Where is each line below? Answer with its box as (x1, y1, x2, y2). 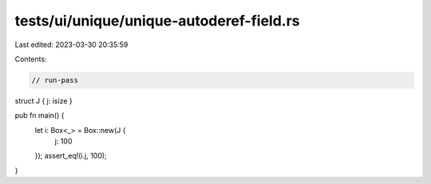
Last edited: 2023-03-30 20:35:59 (14, 40, 129, 49)
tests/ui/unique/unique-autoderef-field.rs (14, 12, 300, 29)
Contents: (14, 54, 47, 64)
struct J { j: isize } (14, 96, 73, 105)
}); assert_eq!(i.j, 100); (34, 151, 107, 161)
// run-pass (31, 76, 79, 84)
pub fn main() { (14, 111, 65, 120)
